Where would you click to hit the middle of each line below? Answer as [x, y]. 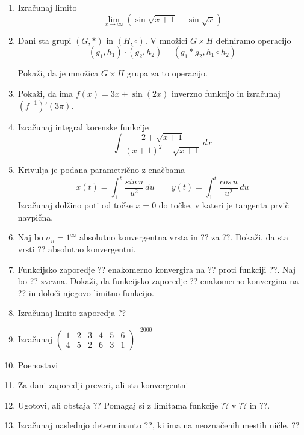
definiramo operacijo [253, 40]
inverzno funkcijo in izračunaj [226, 93]
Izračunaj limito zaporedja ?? [72, 313]
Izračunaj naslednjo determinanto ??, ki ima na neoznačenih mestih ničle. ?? [159, 425]
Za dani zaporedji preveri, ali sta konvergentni [103, 385]
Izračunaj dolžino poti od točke [75, 205]
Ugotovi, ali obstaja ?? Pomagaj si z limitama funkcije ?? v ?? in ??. [144, 405]
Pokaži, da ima [45, 93]
